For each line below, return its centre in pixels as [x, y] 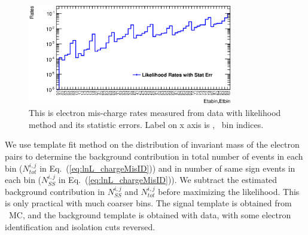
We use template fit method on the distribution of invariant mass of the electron [152, 144]
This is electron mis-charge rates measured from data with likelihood [155, 113]
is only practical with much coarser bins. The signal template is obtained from [148, 203]
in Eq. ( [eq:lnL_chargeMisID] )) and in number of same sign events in [167, 168]
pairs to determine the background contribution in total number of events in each [154, 156]
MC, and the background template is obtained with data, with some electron [150, 214]
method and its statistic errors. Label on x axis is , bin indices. [146, 124]
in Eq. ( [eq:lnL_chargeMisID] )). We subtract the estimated [168, 180]
